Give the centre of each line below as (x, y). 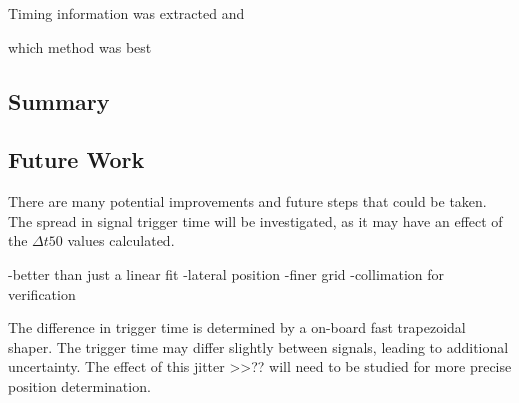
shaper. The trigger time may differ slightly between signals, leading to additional (258, 346)
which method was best (80, 46)
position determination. (79, 385)
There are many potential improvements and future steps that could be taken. (247, 201)
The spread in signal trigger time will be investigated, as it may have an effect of (255, 220)
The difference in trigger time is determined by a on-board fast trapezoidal (237, 327)
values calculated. (121, 240)
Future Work (76, 159)
